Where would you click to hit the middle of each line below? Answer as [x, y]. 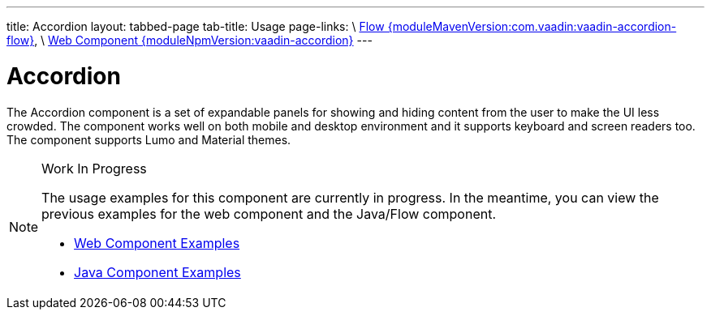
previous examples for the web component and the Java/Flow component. [269, 214]
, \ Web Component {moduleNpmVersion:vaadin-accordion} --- [203, 40]
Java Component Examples [157, 272]
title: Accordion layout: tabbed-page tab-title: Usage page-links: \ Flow [196, 26]
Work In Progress [94, 168]
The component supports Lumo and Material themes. [149, 139]
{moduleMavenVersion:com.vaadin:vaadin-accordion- [532, 26]
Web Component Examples [157, 243]
